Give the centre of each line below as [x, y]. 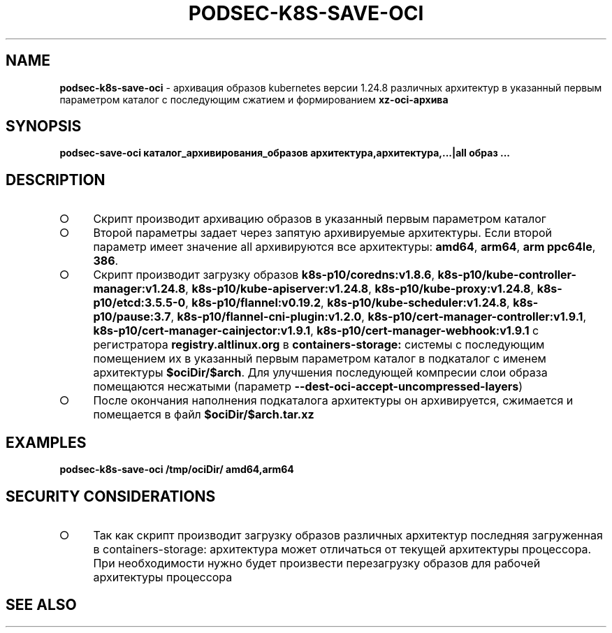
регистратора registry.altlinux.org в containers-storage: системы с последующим [319, 345]
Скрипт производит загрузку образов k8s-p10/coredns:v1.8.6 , [264, 275]
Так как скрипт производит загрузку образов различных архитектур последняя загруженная [348, 535]
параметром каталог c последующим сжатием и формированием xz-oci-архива [254, 99]
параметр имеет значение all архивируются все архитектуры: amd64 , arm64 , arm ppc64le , [344, 247]
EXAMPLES [46, 442]
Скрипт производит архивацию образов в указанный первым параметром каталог [320, 219]
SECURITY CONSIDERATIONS [111, 496]
